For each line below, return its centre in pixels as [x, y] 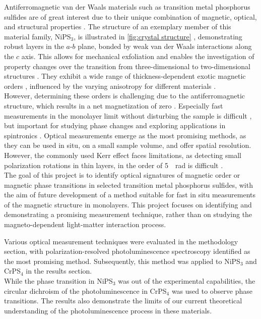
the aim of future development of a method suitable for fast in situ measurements [130, 195]
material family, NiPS [38, 36]
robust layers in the [34, 46]
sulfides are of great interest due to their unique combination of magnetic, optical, [130, 16]
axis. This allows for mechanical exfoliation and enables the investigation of [138, 56]
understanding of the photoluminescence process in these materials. [108, 310]
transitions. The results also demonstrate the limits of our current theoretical [123, 301]
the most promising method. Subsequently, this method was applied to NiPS [122, 261]
